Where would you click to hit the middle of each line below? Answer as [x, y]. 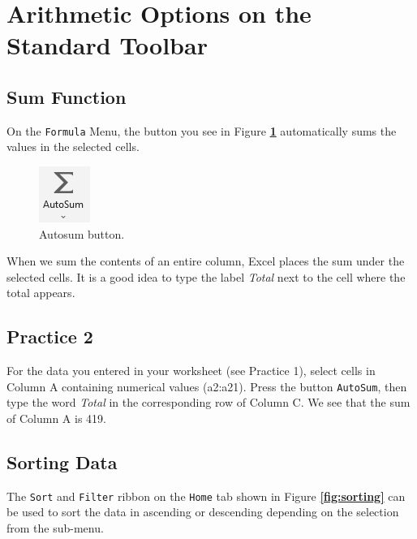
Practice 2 [50, 336]
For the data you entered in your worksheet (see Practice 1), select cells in [191, 371]
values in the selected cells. [73, 147]
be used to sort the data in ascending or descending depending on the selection [203, 512]
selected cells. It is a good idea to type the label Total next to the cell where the [206, 276]
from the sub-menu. [55, 528]
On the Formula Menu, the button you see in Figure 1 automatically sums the [202, 130]
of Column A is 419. [56, 418]
